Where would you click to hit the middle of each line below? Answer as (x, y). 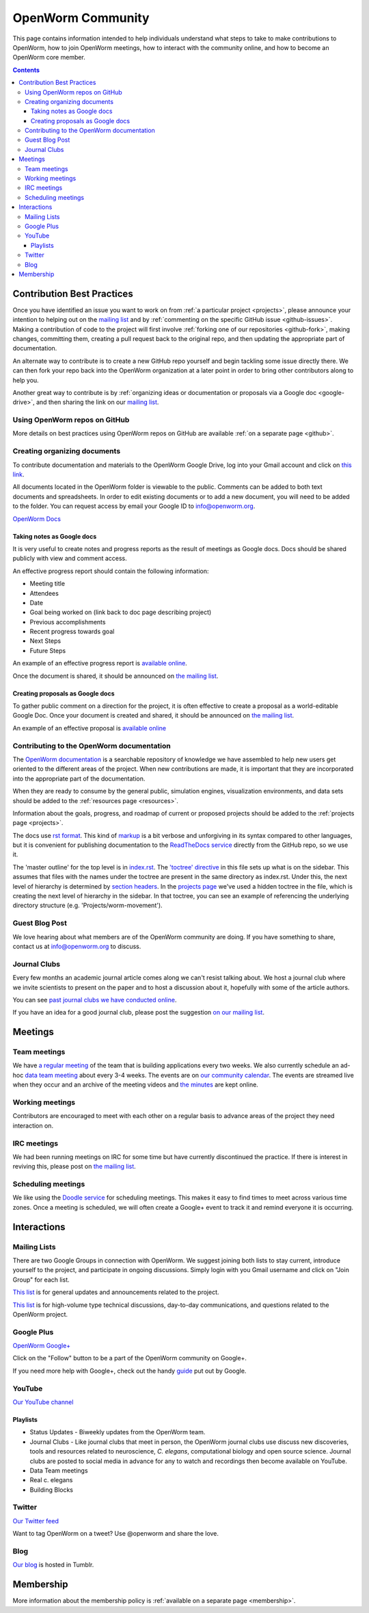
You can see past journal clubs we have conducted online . (95, 1000)
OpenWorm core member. (49, 58)
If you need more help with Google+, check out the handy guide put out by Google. (129, 1371)
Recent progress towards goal (72, 632)
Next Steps (45, 641)
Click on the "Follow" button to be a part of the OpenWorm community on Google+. (130, 1358)
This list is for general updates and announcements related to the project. (116, 1292)
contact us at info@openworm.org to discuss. (77, 946)
